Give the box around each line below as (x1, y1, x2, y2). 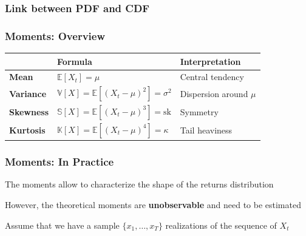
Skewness (9, 106, 49, 118)
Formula (57, 55, 92, 67)
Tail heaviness (180, 124, 233, 137)
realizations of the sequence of (165, 218, 277, 231)
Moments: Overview (5, 28, 105, 43)
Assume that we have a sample (5, 218, 120, 231)
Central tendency (180, 70, 244, 83)
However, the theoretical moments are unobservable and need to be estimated (5, 198, 301, 211)
